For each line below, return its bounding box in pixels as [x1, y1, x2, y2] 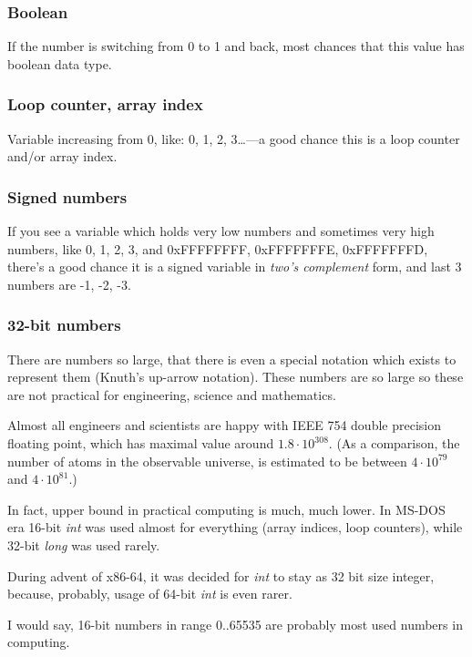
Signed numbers [7, 185, 128, 208]
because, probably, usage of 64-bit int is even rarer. [7, 584, 292, 603]
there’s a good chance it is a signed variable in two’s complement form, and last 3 [7, 257, 462, 276]
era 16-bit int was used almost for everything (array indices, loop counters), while [7, 518, 463, 537]
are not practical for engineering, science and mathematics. [7, 385, 336, 404]
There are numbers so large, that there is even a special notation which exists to [7, 349, 457, 368]
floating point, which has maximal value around [7, 434, 274, 452]
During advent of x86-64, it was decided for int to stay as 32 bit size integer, [7, 566, 435, 585]
